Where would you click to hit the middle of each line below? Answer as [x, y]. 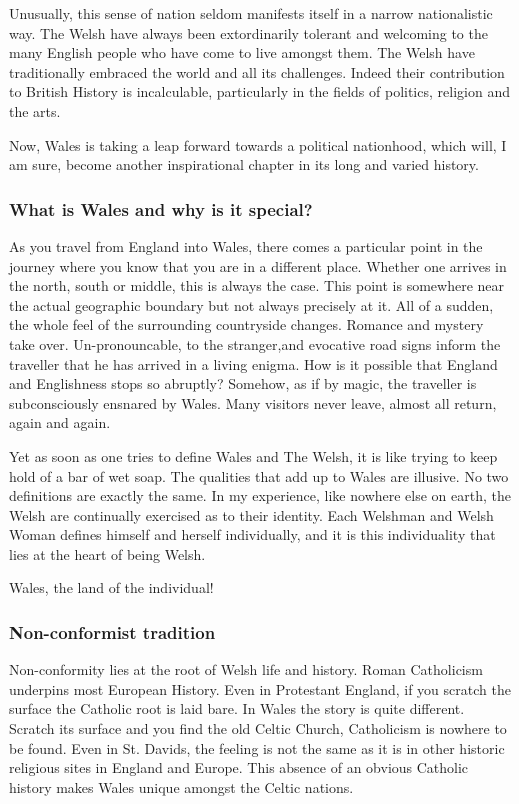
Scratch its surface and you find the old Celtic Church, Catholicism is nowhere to [258, 728]
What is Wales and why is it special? [161, 208]
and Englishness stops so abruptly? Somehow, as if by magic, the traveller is [243, 383]
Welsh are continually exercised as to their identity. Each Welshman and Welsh [251, 514]
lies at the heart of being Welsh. [107, 553]
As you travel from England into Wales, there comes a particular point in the [246, 245]
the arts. [35, 110]
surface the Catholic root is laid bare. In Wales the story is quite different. [237, 708]
